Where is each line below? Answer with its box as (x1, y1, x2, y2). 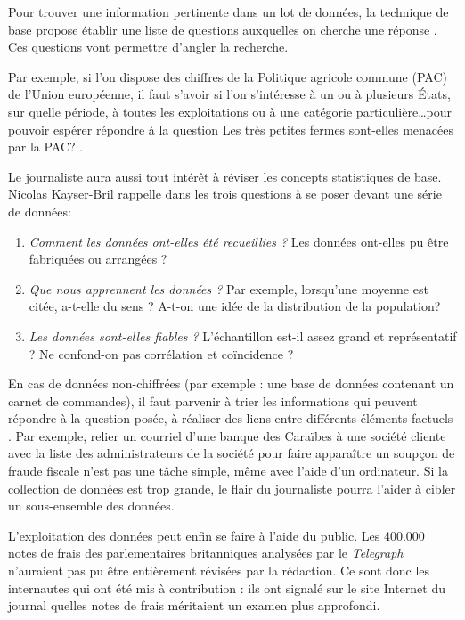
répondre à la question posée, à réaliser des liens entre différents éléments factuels (8, 409, 453, 428)
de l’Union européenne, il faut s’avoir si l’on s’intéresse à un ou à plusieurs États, (8, 85, 451, 103)
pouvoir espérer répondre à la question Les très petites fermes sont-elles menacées (8, 119, 454, 138)
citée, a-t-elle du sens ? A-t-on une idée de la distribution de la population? (29, 297, 441, 315)
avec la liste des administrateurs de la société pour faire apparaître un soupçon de (8, 444, 455, 462)
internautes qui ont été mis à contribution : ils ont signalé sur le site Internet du (8, 578, 445, 597)
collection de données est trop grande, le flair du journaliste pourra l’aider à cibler (8, 478, 456, 497)
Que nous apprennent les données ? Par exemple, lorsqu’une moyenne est (29, 279, 428, 298)
